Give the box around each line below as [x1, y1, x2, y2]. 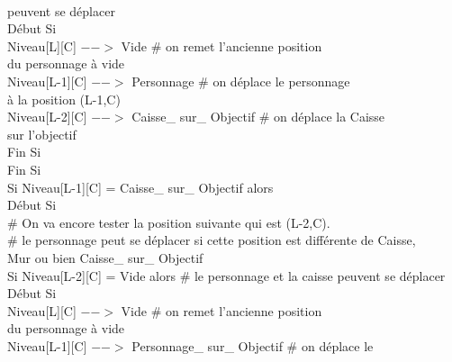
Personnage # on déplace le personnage [131, 71, 350, 90]
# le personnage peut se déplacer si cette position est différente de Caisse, [7, 231, 416, 249]
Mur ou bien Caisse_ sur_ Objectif [7, 248, 203, 267]
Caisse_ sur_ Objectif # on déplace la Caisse [131, 107, 385, 126]
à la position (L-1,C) [7, 89, 121, 108]
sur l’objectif [7, 124, 77, 143]
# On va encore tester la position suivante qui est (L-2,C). [7, 213, 330, 231]
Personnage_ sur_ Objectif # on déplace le [131, 336, 374, 355]
